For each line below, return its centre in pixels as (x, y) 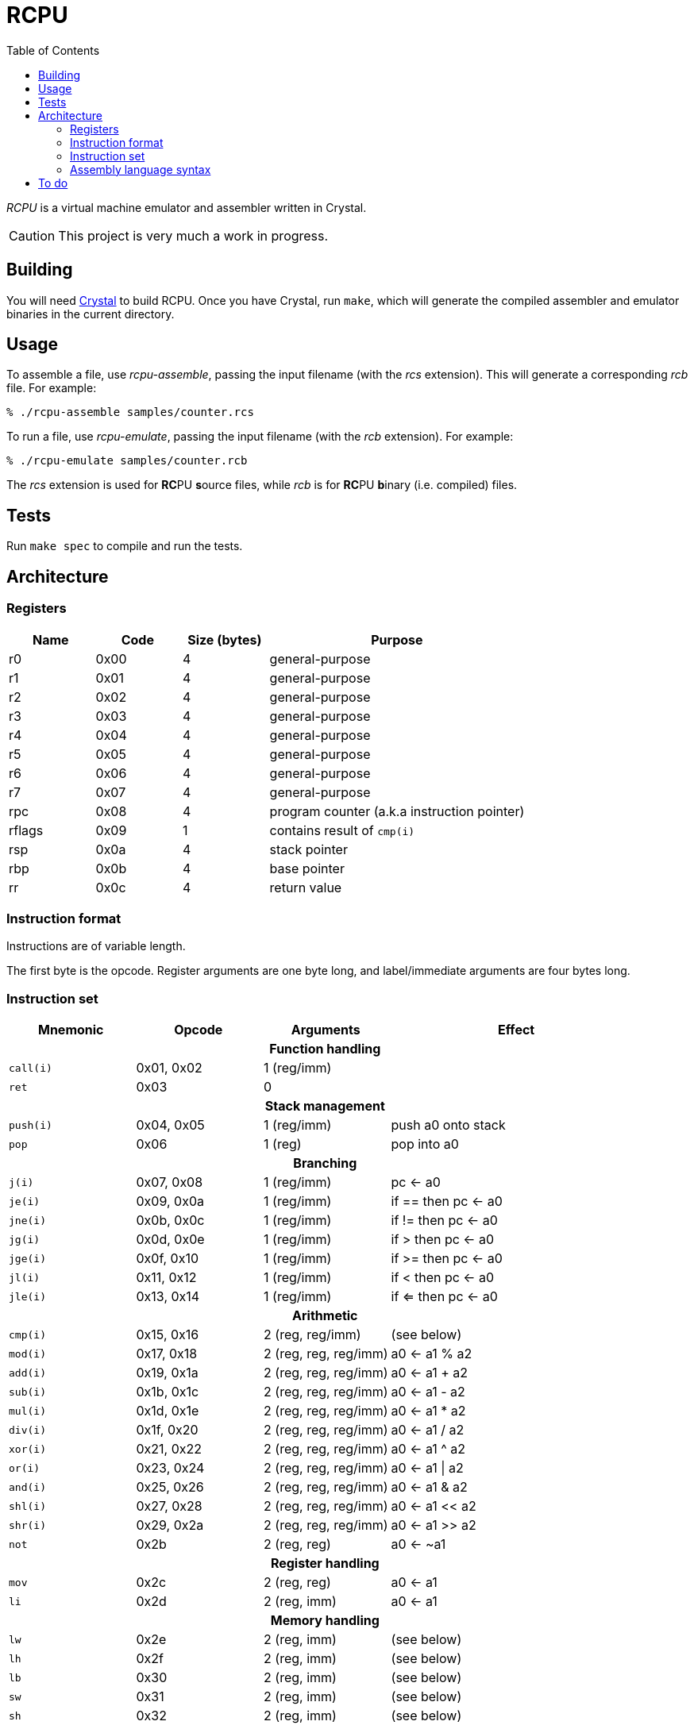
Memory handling (325, 1620)
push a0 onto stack (448, 1125)
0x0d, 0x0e (170, 1239)
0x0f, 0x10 (167, 1258)
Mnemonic (71, 1030)
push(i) (31, 1125)
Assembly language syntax (141, 169)
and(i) (27, 1487)
